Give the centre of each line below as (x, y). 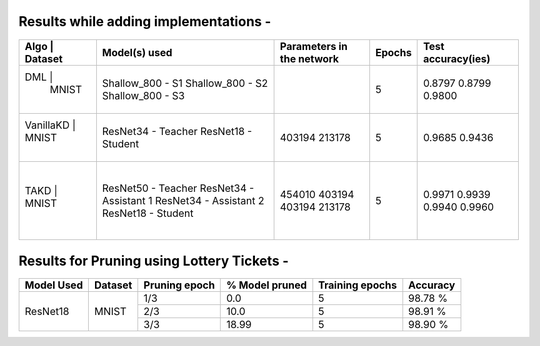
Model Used (54, 285)
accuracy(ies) (457, 58)
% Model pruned (266, 285)
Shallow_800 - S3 (143, 95)
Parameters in (314, 46)
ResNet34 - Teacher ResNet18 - (177, 131)
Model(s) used (137, 52)
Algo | (39, 46)
